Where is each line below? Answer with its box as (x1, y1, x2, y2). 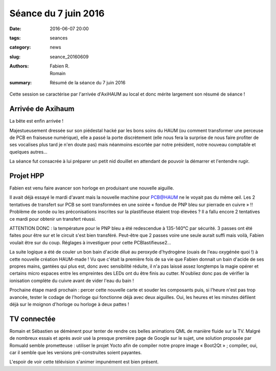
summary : (9, 79, 32, 85)
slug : (9, 54, 20, 60)
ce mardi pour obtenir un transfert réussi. (9, 216, 97, 222)
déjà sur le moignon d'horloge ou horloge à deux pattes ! (9, 301, 129, 307)
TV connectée (9, 314, 56, 323)
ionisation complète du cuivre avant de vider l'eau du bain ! (9, 277, 134, 284)
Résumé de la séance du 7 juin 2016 (50, 79, 126, 85)
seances (50, 35, 68, 41)
